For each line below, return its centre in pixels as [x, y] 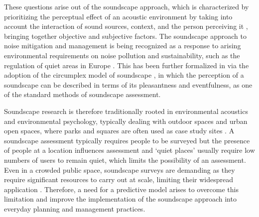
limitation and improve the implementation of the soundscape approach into [120, 199]
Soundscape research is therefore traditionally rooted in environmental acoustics [126, 111]
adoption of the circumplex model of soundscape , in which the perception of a [124, 75]
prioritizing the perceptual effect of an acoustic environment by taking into [118, 16]
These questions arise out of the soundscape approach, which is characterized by [127, 6]
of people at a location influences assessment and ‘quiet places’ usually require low [129, 150]
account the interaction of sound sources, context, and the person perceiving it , [126, 26]
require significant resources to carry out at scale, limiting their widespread [119, 179]
